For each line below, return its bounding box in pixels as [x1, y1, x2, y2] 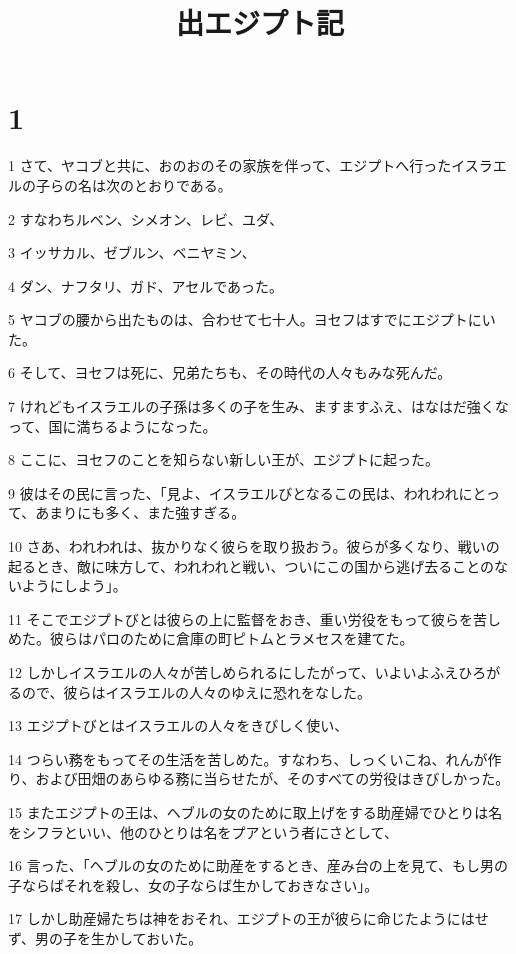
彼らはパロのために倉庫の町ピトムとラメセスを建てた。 [49, 628, 414, 649]
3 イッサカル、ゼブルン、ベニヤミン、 [8, 242, 256, 263]
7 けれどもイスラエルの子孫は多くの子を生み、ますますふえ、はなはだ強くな [8, 396, 509, 417]
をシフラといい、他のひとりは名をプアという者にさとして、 [8, 821, 398, 842]
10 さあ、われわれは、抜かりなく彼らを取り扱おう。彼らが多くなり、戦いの [8, 536, 500, 557]
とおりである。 [133, 174, 232, 195]
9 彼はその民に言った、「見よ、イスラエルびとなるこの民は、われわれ [8, 482, 459, 503]
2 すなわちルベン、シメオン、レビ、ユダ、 [8, 208, 284, 229]
